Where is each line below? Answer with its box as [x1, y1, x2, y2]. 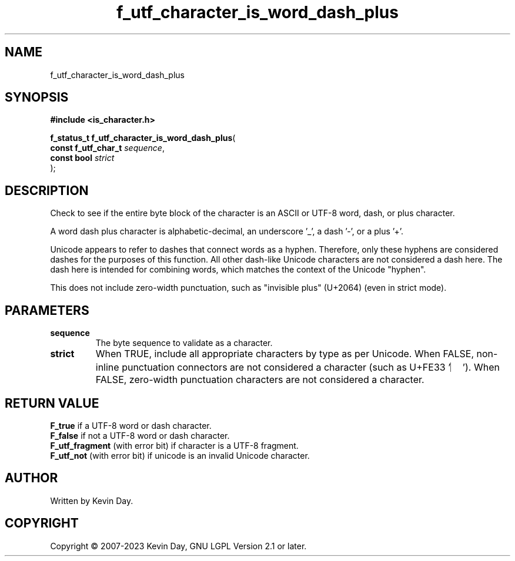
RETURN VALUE [5, 395, 99, 411]
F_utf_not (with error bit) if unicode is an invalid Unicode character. [50, 450, 310, 461]
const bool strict [50, 153, 115, 163]
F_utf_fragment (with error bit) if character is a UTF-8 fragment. [50, 440, 299, 451]
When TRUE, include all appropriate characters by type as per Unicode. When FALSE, [95, 348, 474, 360]
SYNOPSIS [5, 90, 69, 105]
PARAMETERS [5, 303, 89, 318]
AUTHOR [5, 471, 58, 486]
